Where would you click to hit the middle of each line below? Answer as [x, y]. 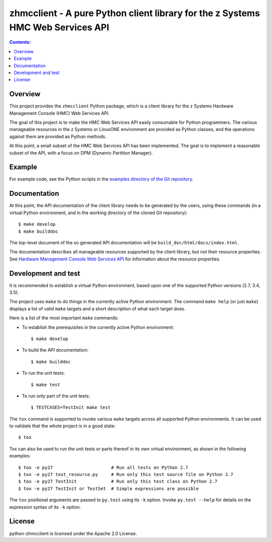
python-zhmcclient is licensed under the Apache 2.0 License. [73, 533]
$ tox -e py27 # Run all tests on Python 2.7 [103, 467]
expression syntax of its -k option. [45, 507]
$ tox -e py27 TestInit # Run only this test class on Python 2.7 [118, 482]
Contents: [20, 42]
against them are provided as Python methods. [58, 137]
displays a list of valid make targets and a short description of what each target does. [97, 309]
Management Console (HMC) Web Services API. [59, 113]
